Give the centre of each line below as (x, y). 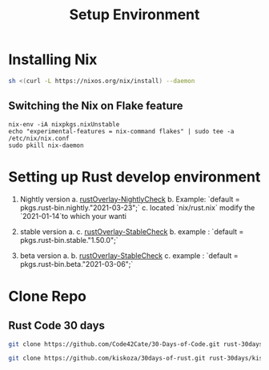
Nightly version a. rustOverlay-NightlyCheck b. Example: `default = (130, 199)
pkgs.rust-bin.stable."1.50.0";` (69, 240)
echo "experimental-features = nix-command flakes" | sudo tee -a (121, 131)
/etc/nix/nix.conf (39, 138)
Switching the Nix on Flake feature (96, 106)
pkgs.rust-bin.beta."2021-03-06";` (76, 264)
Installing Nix (53, 60)
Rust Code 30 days (57, 326)
